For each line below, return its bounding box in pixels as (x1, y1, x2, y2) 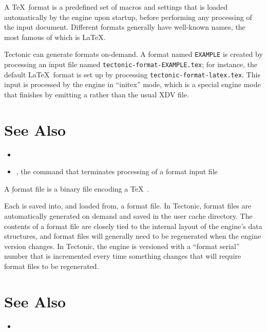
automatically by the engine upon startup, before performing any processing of (4, 11, 252, 22)
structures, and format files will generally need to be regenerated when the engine (4, 231, 261, 241)
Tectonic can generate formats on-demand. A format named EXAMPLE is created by (4, 49, 263, 59)
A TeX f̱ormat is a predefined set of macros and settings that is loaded (4, 2, 227, 12)
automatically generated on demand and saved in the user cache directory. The (4, 211, 253, 221)
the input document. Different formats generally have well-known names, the (4, 22, 245, 32)
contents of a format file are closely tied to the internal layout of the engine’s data (4, 220, 262, 231)
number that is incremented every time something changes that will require (4, 251, 241, 261)
